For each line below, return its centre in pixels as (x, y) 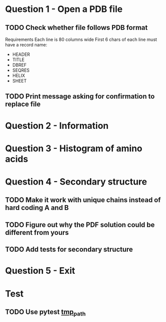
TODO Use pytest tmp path (45, 313)
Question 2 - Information (57, 126)
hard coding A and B (37, 208)
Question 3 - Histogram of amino (74, 148)
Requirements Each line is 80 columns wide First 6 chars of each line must (81, 39)
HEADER (21, 54)
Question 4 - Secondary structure (76, 181)
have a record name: (26, 45)
